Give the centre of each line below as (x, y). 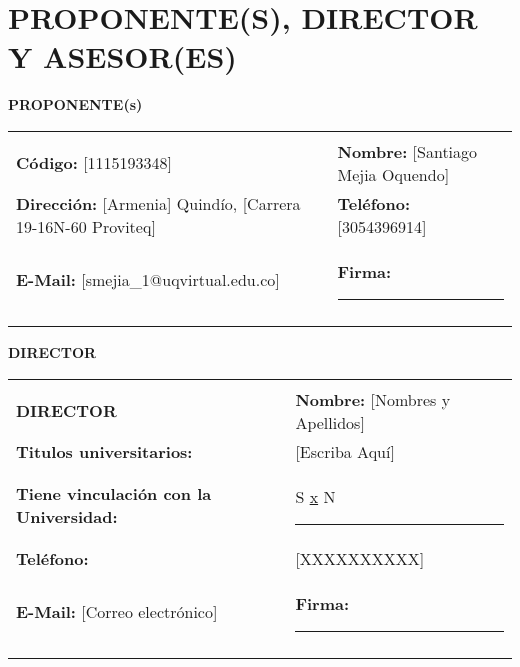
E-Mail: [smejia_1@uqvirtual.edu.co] (148, 280)
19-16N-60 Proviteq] (86, 226)
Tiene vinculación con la (114, 493)
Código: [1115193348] (94, 163)
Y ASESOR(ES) (122, 56)
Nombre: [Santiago (407, 151)
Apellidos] (330, 422)
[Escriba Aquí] (345, 451)
